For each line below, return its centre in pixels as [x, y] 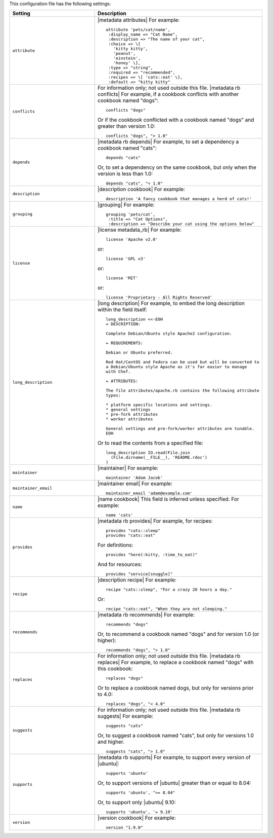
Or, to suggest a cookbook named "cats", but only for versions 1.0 [176, 736]
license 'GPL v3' [126, 259]
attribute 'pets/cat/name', [138, 30]
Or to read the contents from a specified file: [150, 443]
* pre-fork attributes [132, 414]
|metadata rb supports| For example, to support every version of [174, 757]
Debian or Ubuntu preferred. [139, 353]
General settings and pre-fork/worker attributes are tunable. [180, 429]
